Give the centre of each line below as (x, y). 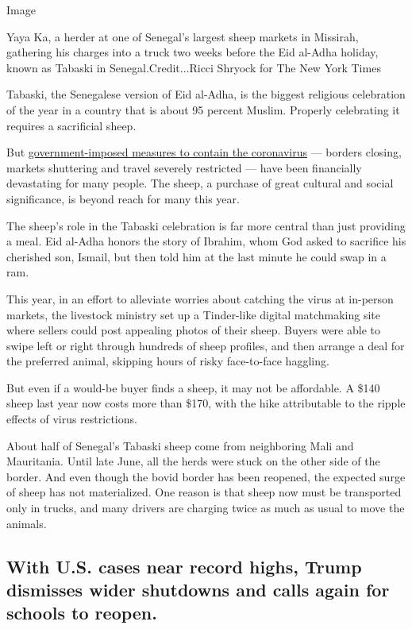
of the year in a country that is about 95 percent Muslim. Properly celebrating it (203, 109)
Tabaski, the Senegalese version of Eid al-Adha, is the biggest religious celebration (206, 94)
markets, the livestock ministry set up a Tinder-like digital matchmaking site (194, 314)
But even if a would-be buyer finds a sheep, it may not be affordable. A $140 (193, 387)
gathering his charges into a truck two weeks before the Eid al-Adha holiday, (193, 52)
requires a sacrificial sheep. (71, 125)
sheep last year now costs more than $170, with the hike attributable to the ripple (206, 403)
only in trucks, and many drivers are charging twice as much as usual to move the (206, 508)
